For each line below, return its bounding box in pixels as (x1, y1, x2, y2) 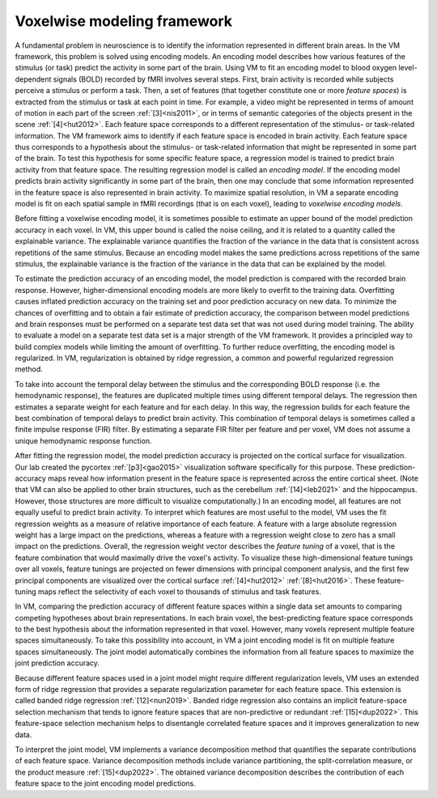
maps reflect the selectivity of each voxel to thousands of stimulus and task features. (37, 587, 321, 596)
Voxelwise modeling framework (15, 12, 233, 30)
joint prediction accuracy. (15, 658, 100, 668)
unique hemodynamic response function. (15, 435, 152, 445)
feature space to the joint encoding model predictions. (15, 779, 196, 788)
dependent (15, 74, 52, 84)
